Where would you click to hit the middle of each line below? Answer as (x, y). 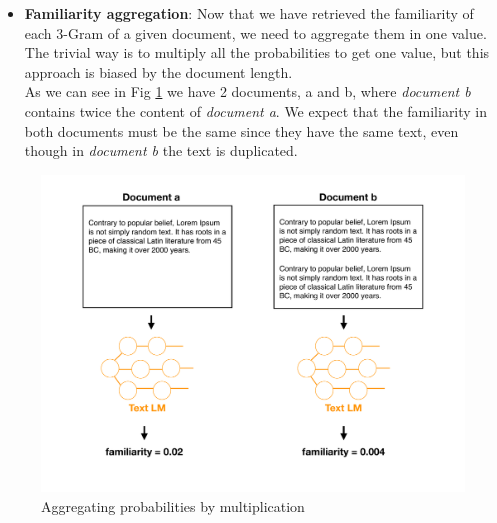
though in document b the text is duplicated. (161, 150)
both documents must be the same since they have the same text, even (241, 130)
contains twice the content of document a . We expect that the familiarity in (256, 110)
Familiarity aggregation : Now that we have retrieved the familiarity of (249, 13)
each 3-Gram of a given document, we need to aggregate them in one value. (255, 32)
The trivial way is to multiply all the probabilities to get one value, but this (257, 52)
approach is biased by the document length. (158, 71)
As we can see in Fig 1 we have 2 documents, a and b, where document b (247, 91)
